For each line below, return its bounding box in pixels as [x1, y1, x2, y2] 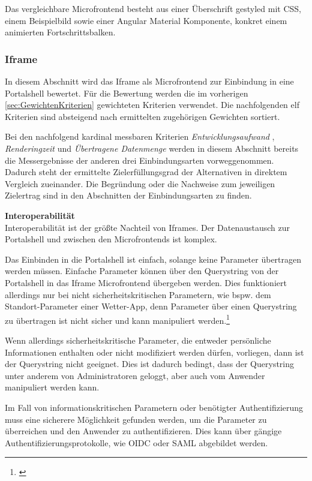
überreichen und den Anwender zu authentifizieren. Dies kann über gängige [5, 425, 282, 437]
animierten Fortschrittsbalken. [5, 26, 116, 38]
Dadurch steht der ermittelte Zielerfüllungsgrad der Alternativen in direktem [5, 166, 287, 178]
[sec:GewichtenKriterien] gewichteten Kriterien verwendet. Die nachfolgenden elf [5, 98, 299, 111]
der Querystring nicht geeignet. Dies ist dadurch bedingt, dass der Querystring [5, 357, 295, 370]
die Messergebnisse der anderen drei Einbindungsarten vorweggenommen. [5, 154, 274, 166]
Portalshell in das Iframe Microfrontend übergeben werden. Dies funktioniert [5, 276, 287, 288]
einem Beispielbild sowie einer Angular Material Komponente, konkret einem [5, 14, 287, 26]
